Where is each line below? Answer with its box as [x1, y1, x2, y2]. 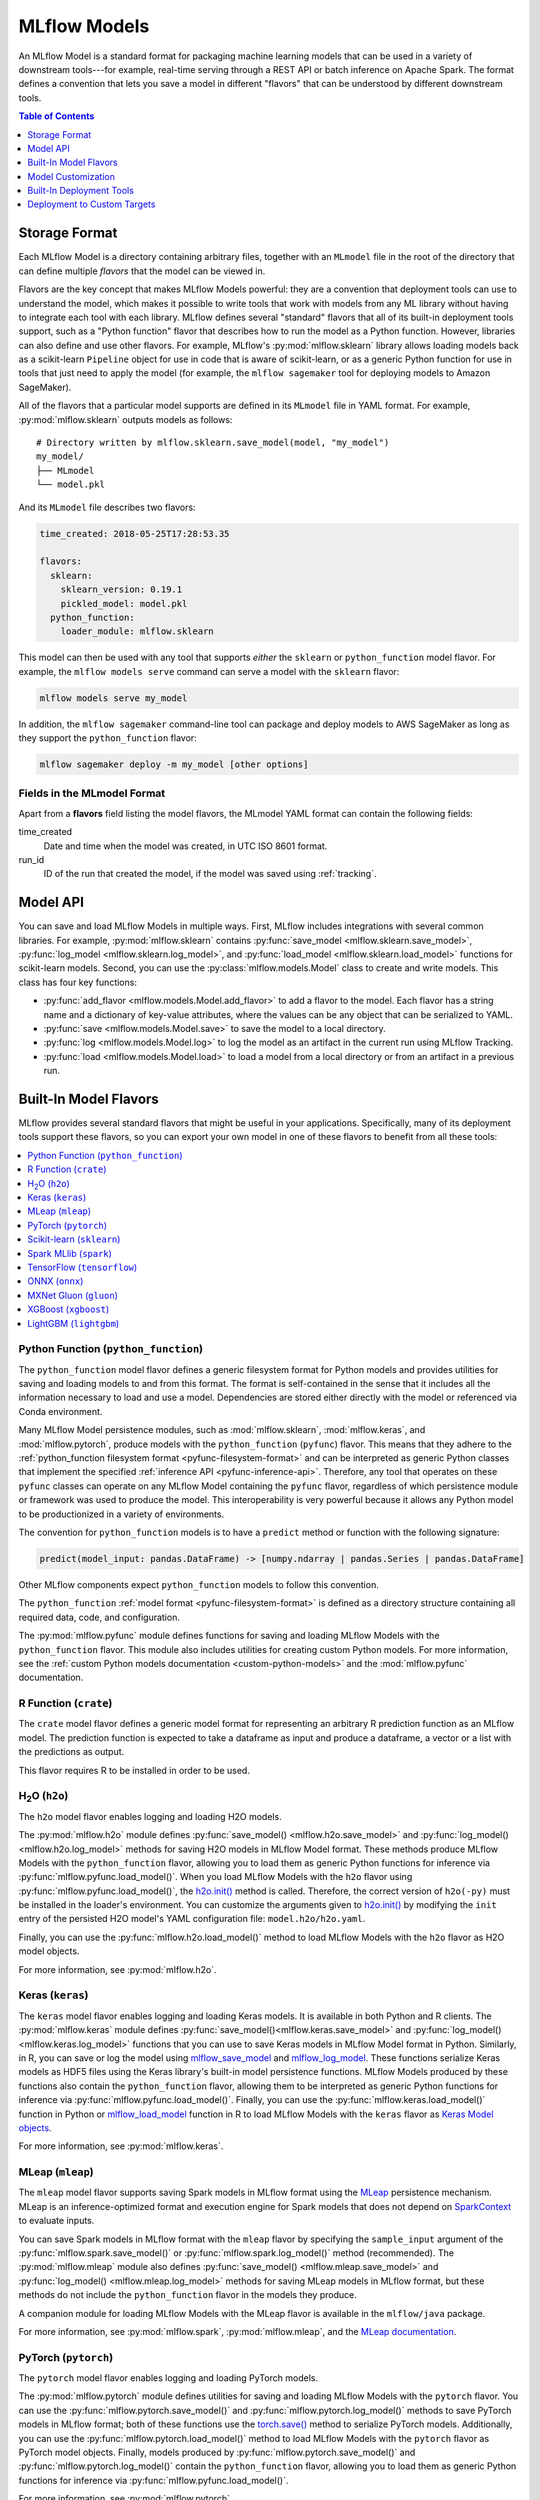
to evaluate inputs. [18, 2215, 95, 2227]
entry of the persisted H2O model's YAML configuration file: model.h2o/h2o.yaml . [18, 1913, 366, 1925]
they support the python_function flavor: [18, 732, 197, 744]
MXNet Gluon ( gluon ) [27, 1289, 119, 1301]
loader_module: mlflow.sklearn [60, 626, 214, 637]
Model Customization [27, 170, 115, 182]
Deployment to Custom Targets [27, 198, 156, 210]
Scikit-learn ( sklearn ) [27, 1233, 121, 1245]
